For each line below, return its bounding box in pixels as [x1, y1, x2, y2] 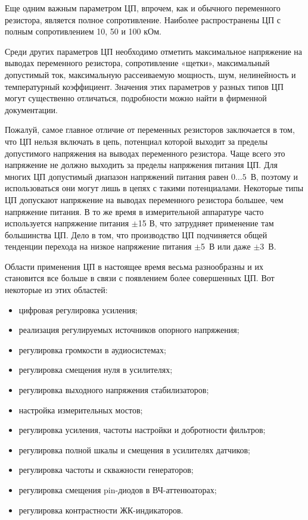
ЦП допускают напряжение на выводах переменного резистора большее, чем [5, 193, 284, 205]
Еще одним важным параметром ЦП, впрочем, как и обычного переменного [5, 2, 281, 14]
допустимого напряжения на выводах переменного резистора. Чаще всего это [5, 147, 285, 159]
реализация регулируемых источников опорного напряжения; [18, 323, 239, 336]
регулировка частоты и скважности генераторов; [18, 463, 194, 476]
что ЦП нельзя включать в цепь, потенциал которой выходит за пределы [5, 135, 268, 147]
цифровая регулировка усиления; [18, 303, 138, 316]
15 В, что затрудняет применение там [138, 217, 274, 229]
